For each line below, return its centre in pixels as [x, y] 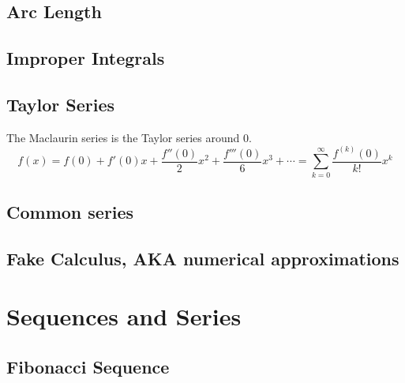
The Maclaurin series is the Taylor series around [123, 137]
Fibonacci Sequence [88, 366]
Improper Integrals [86, 58]
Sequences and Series [124, 316]
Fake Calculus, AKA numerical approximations [203, 258]
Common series [70, 211]
